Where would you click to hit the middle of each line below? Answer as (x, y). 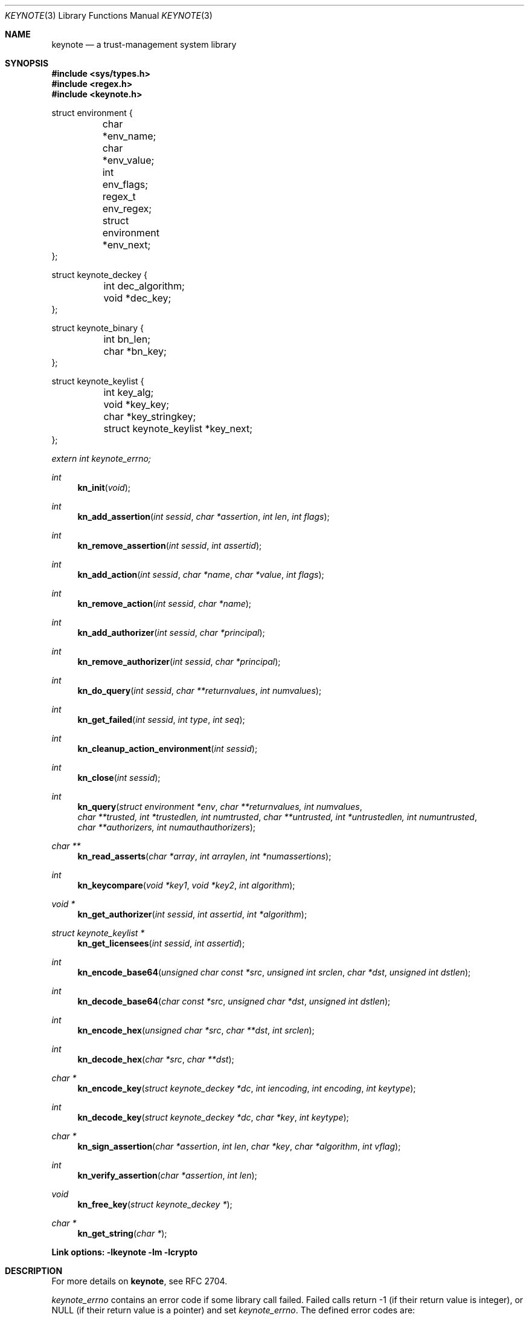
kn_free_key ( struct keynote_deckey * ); (155, 1204)
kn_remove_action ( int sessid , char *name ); (165, 603)
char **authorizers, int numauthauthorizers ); (167, 827)
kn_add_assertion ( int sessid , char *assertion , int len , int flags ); (204, 516)
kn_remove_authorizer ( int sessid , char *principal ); (179, 662)
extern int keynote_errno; (101, 458)
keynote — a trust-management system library (144, 44)
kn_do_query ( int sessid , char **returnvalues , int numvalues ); (200, 691)
